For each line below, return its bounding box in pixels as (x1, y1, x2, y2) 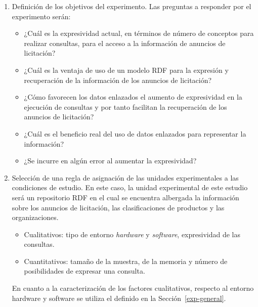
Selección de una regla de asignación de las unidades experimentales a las (12, 172, 239, 183)
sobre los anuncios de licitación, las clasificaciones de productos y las (12, 202, 225, 212)
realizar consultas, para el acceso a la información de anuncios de (24, 37, 226, 48)
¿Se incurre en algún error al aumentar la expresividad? (24, 155, 197, 166)
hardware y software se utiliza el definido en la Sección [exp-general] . (12, 292, 226, 303)
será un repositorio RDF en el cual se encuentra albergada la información (12, 192, 239, 202)
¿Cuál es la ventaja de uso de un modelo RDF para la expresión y (24, 64, 229, 75)
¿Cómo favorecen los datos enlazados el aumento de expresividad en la (24, 92, 242, 102)
